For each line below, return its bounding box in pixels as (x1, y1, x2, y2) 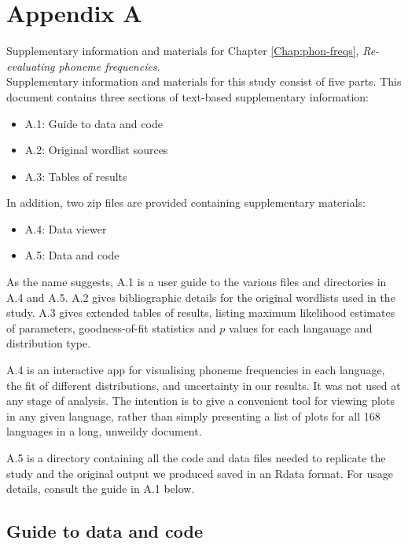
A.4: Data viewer (24, 220, 107, 237)
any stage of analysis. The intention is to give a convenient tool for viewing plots (6, 392, 395, 409)
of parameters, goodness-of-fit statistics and (6, 319, 216, 336)
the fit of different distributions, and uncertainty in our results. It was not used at (6, 377, 401, 393)
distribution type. (6, 335, 91, 351)
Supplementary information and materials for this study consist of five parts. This (6, 73, 402, 90)
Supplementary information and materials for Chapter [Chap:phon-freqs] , (6, 42, 359, 59)
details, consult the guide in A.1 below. (6, 480, 195, 497)
